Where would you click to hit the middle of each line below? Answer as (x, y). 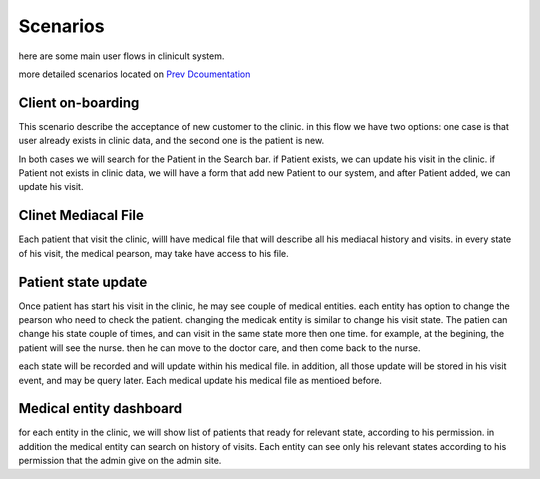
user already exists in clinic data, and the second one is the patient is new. (171, 141)
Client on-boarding (79, 102)
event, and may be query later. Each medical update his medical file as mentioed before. (200, 380)
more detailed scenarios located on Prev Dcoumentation (134, 74)
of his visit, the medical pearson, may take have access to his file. (153, 253)
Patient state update (83, 281)
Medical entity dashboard (100, 408)
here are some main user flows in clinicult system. (121, 56)
